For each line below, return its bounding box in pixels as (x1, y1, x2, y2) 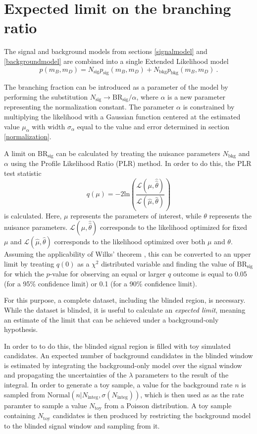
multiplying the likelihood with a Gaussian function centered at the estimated (4, 111, 241, 121)
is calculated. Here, (4, 210, 62, 220)
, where (136, 91, 158, 102)
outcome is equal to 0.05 (173, 269, 247, 279)
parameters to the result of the (135, 370, 229, 380)
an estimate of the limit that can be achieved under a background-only (4, 314, 219, 325)
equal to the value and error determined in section (77, 121, 230, 131)
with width (32, 121, 65, 131)
